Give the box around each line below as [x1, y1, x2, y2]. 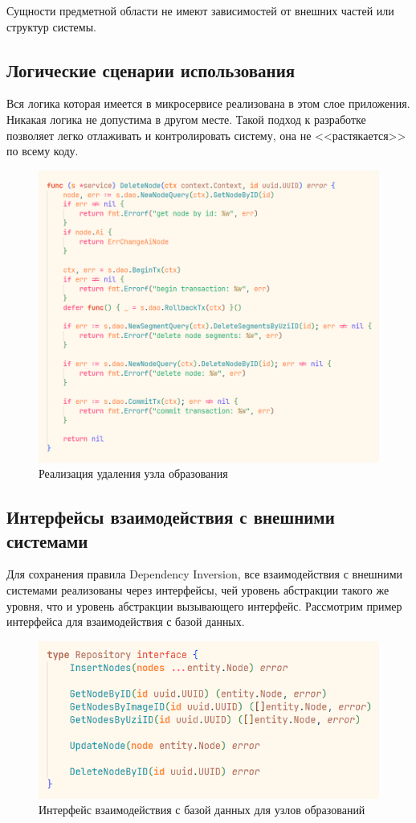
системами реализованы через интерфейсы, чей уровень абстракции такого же [6, 581, 389, 598]
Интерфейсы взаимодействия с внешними [6, 504, 335, 529]
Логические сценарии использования [6, 57, 296, 82]
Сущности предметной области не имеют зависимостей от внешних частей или [6, 2, 394, 19]
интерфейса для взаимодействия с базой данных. [6, 613, 245, 630]
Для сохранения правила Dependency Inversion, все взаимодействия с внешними [6, 566, 402, 582]
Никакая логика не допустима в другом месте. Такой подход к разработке [6, 110, 366, 127]
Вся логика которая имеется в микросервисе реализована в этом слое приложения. [6, 95, 410, 112]
